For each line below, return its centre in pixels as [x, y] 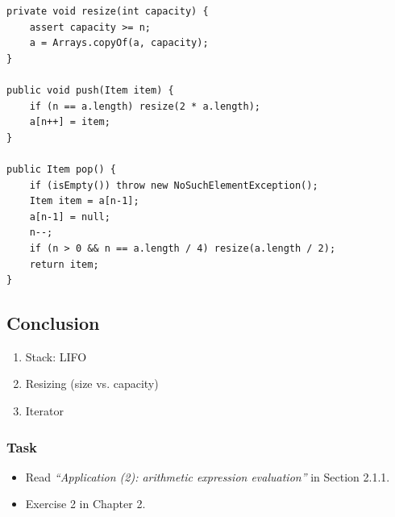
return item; [64, 264]
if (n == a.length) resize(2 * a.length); [145, 106]
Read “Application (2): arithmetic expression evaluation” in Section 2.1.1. [208, 476]
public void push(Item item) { [90, 90]
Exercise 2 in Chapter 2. [85, 504]
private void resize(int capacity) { [108, 11]
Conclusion [53, 323]
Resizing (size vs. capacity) [92, 384]
